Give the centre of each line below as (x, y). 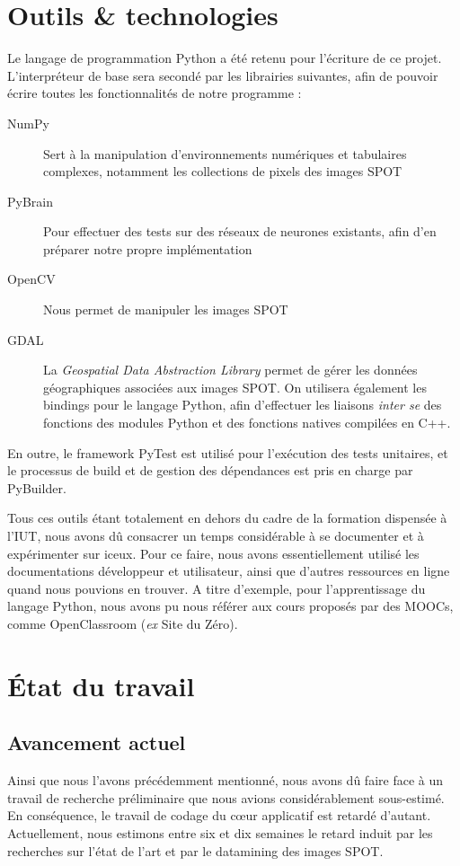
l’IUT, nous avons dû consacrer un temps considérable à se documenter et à (216, 535)
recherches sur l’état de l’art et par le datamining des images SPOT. (195, 850)
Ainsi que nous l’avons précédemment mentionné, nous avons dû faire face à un (225, 780)
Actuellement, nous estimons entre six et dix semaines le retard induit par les (220, 832)
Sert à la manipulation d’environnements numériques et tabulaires (225, 153)
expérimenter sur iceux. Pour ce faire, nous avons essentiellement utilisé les (213, 553)
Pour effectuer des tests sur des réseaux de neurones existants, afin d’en (240, 231)
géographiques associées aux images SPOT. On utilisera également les (235, 387)
